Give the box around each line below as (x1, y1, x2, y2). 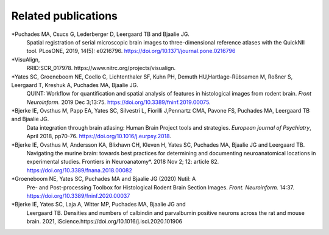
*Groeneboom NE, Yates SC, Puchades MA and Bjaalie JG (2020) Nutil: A (11, 175, 196, 183)
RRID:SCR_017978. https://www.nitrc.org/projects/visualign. (26, 65, 176, 72)
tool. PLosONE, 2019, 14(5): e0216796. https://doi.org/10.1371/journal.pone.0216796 (26, 47, 236, 55)
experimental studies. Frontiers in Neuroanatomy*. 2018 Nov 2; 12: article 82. (26, 158, 219, 166)
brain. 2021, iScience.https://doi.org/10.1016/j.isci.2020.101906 (26, 218, 183, 225)
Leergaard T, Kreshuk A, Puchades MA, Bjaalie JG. (11, 81, 138, 88)
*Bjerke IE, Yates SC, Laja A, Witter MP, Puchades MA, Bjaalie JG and (11, 201, 186, 208)
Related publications (11, 9, 118, 23)
